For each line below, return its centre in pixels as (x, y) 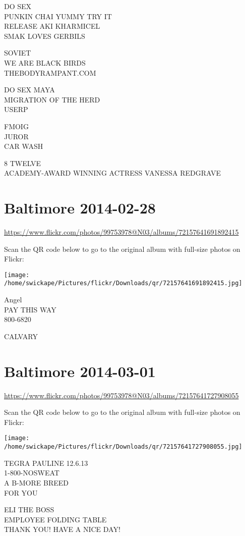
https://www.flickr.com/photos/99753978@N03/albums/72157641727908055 (121, 395)
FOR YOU (21, 492)
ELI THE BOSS (29, 510)
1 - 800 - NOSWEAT (32, 473)
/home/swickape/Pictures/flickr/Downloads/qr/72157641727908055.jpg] (123, 447)
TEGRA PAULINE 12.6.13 (46, 463)
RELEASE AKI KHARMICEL (52, 26)
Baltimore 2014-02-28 (80, 208)
